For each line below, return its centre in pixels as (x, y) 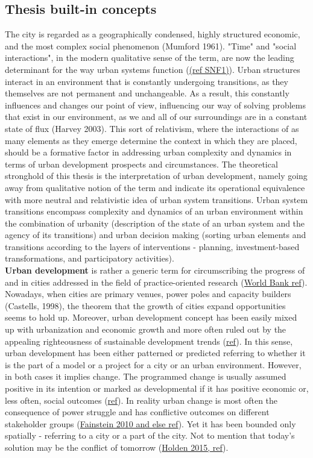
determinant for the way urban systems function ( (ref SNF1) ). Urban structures (153, 69)
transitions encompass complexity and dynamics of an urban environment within (154, 211)
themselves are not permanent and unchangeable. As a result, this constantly (147, 93)
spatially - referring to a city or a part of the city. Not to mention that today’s (150, 435)
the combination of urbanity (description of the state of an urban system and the (155, 223)
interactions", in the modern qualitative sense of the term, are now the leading (150, 58)
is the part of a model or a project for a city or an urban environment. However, (153, 364)
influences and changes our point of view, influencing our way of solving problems (156, 105)
